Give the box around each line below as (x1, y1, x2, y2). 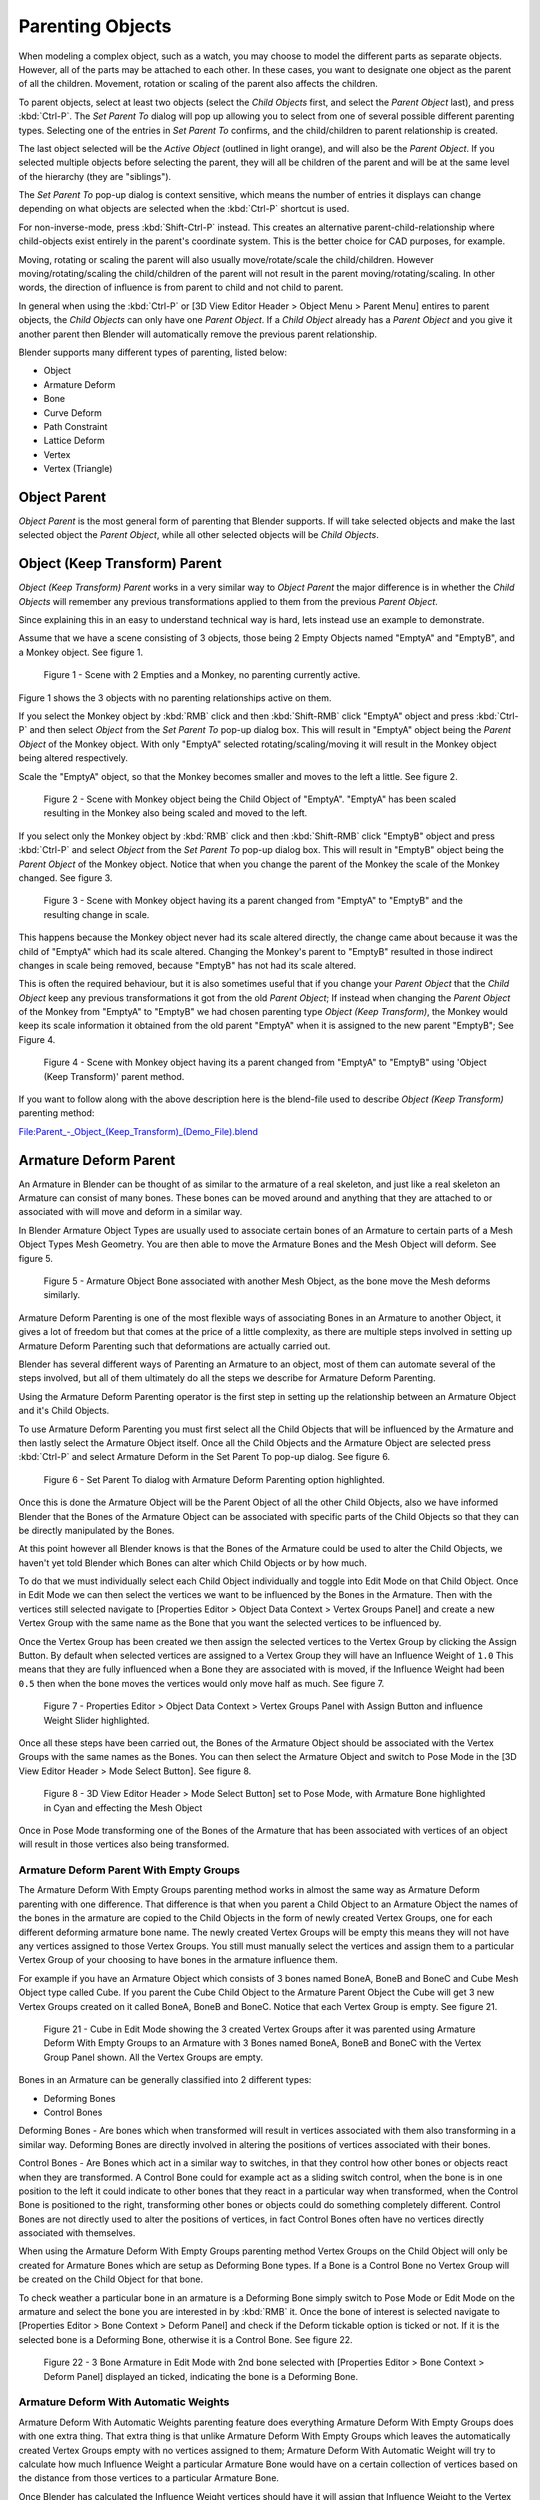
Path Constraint (43, 420, 108, 432)
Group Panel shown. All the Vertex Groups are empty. (43, 2051, 264, 2063)
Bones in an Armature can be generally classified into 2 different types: (18, 2074, 312, 2086)
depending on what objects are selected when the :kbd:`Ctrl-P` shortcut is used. (18, 203, 350, 215)
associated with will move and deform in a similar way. (18, 1206, 243, 1218)
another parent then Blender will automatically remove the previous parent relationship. (18, 328, 378, 340)
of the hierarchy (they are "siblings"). (18, 170, 172, 182)
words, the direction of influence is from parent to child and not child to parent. (18, 281, 344, 294)
